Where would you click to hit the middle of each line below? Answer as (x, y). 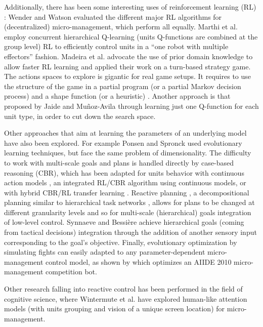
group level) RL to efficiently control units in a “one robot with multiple (116, 46)
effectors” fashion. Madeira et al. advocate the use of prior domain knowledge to (128, 56)
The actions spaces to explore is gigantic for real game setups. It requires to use (128, 76)
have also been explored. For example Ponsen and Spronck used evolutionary (123, 142)
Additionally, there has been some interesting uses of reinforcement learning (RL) (130, 7)
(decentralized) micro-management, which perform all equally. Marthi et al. (121, 27)
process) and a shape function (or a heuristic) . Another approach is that (117, 96)
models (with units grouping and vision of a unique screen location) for (115, 309)
